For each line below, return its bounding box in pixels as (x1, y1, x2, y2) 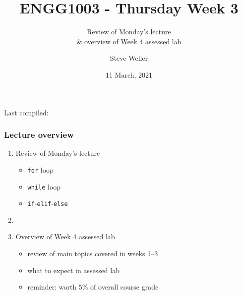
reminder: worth (27, 282, 77, 292)
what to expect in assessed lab (27, 265, 120, 275)
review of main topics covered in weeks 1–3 (27, 248, 158, 259)
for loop (27, 164, 54, 175)
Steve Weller (110, 53, 148, 63)
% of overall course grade (82, 282, 159, 292)
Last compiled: (4, 107, 49, 117)
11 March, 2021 (105, 69, 153, 80)
